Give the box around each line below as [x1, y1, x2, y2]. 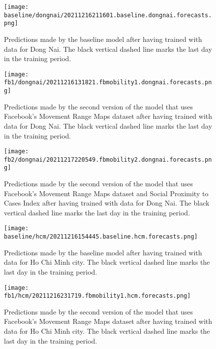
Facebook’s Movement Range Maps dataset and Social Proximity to [4, 188, 209, 198]
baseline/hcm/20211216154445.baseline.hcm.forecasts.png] [4, 233, 198, 241]
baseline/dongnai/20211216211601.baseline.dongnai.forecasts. [4, 11, 212, 19]
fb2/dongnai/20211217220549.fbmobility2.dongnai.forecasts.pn [4, 156, 212, 163]
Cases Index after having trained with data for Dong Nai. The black [4, 198, 210, 208]
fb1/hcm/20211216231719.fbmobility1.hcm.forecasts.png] [4, 292, 191, 300]
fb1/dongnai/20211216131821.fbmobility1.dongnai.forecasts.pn [4, 79, 212, 86]
